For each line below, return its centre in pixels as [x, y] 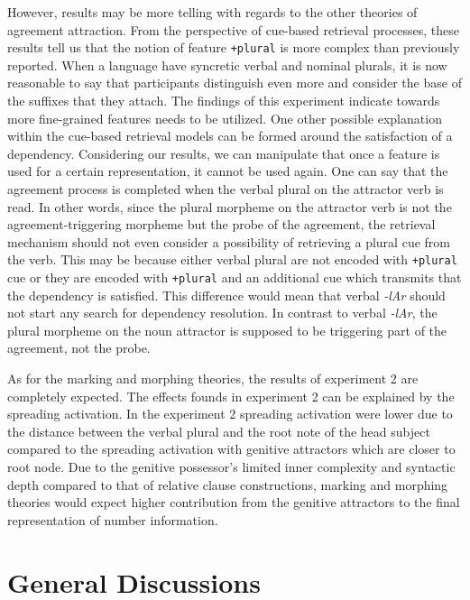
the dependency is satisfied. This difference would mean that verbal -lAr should [226, 295]
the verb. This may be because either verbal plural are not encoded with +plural [232, 259]
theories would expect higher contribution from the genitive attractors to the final [234, 502]
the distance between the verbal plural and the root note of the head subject [219, 431]
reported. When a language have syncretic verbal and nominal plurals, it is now [227, 65]
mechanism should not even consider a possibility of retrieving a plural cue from [229, 241]
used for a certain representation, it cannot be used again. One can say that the [228, 171]
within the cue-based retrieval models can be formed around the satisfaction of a [230, 136]
